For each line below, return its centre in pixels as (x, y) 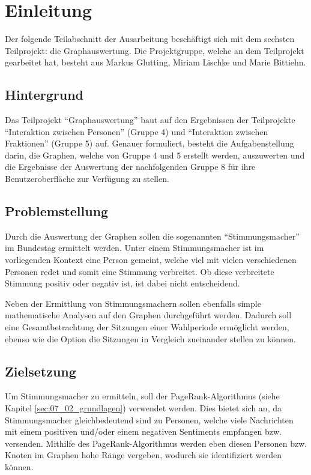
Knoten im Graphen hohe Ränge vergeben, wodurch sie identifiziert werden (143, 455)
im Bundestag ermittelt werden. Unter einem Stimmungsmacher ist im (134, 248)
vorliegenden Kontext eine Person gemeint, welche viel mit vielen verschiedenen (151, 260)
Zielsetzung (41, 371)
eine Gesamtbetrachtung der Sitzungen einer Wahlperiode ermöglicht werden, (147, 327)
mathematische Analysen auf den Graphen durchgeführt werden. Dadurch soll (148, 315)
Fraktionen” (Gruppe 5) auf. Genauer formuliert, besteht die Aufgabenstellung (149, 143)
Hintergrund (44, 95)
